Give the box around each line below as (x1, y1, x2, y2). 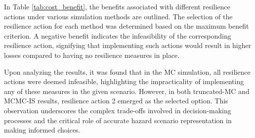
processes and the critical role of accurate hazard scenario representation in (4, 115, 232, 125)
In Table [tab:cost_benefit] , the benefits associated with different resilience (4, 1, 230, 11)
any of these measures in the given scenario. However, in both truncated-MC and (4, 86, 250, 96)
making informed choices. (4, 125, 81, 135)
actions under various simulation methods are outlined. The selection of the (4, 11, 233, 21)
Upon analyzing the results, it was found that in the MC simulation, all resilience (4, 66, 251, 77)
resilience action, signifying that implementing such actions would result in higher (4, 40, 252, 50)
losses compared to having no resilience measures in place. (4, 49, 180, 60)
